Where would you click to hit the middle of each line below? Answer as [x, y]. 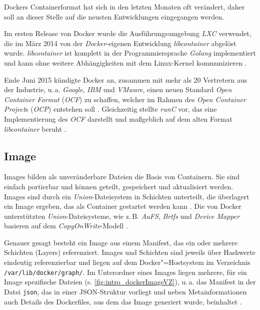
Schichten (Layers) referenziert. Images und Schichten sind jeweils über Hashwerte [130, 252]
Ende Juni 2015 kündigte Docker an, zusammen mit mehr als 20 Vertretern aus [126, 79]
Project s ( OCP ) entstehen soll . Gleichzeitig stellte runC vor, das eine [110, 109]
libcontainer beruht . [35, 128]
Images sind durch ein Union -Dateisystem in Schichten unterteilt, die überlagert [127, 196]
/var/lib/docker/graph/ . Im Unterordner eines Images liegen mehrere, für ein [125, 272]
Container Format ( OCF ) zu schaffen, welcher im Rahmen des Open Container [125, 99]
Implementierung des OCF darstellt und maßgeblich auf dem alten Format [118, 118]
